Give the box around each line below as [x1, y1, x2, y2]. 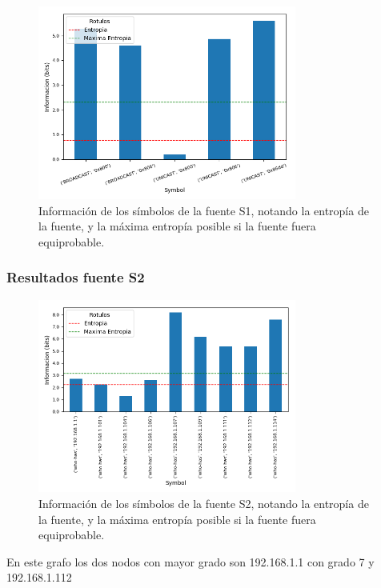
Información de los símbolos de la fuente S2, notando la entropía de [38, 495, 369, 512]
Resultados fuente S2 [6, 267, 145, 287]
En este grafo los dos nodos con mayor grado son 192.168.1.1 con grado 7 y [6, 553, 375, 570]
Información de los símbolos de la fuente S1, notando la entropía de [38, 202, 369, 218]
